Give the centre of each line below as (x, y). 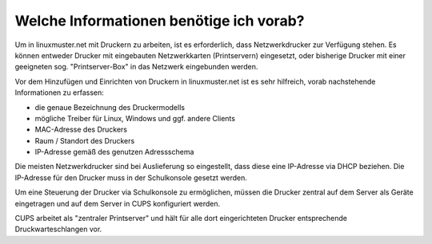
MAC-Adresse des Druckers (81, 130)
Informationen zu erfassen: (59, 92)
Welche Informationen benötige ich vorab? (160, 21)
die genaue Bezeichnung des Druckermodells (110, 107)
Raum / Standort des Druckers (85, 140)
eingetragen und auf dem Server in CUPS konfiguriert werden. (118, 203)
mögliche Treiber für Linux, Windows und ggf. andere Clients (135, 118)
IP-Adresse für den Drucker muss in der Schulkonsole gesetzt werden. (131, 177)
